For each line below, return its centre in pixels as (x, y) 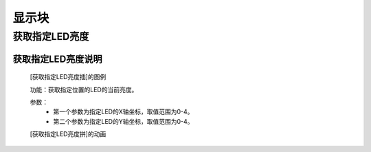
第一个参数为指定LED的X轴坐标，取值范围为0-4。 (123, 112)
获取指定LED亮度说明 (57, 59)
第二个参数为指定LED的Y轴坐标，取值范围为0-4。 (123, 121)
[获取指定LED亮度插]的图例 (68, 77)
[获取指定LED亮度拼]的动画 (68, 134)
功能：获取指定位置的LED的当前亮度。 (84, 89)
